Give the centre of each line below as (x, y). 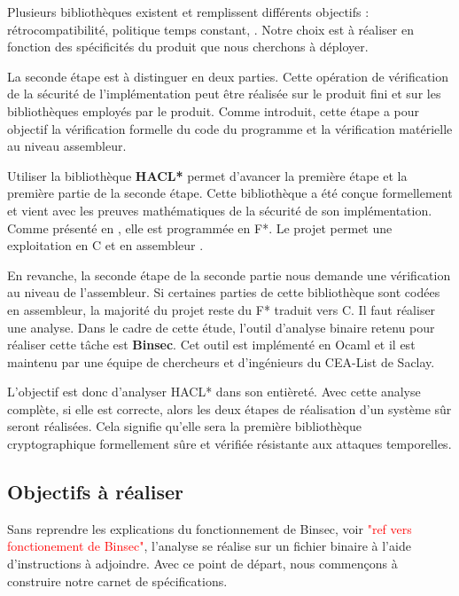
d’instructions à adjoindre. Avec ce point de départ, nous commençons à (202, 564)
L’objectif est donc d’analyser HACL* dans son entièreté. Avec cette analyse (214, 392)
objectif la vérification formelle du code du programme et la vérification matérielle (230, 128)
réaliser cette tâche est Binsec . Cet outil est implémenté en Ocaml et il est (211, 345)
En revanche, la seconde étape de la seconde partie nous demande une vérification (229, 274)
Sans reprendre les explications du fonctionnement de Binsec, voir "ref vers (210, 528)
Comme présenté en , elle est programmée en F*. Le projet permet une (200, 227)
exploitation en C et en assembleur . (105, 245)
